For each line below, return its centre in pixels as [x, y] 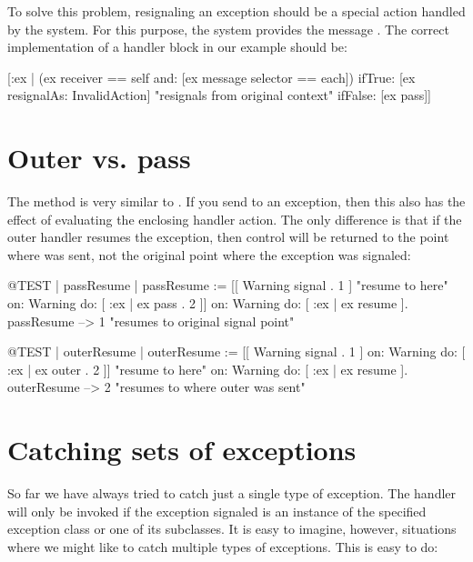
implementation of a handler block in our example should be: [177, 47]
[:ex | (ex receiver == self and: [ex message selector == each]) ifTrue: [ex [211, 77]
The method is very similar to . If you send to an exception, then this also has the [236, 201]
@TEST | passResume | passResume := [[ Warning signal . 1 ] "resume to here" [228, 285]
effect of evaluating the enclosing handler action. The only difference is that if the [235, 219]
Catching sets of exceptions [182, 450]
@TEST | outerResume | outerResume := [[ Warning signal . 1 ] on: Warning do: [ [236, 351]
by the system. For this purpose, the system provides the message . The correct [228, 29]
